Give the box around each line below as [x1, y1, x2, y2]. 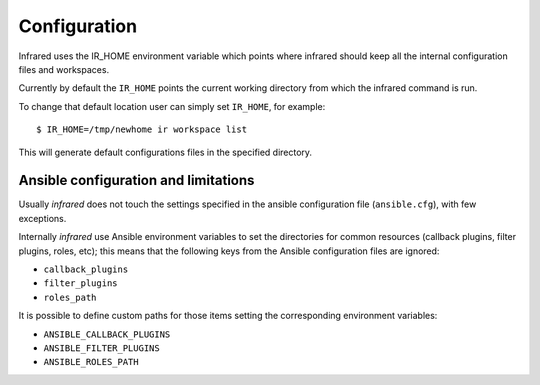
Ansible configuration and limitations [18, 172, 255, 189]
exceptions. [18, 212, 67, 224]
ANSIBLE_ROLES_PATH [43, 356, 139, 368]
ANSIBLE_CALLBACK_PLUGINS [43, 328, 171, 340]
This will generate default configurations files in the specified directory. [18, 146, 313, 158]
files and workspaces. [18, 63, 110, 75]
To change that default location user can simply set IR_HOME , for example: [18, 100, 326, 112]
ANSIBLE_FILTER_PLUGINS [43, 342, 160, 354]
